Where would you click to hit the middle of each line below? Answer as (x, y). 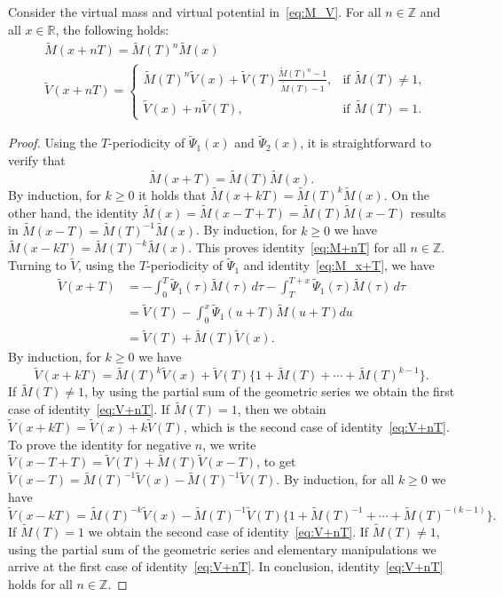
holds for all (40, 583)
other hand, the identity (73, 212)
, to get (276, 462)
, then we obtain (282, 409)
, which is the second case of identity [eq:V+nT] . (316, 427)
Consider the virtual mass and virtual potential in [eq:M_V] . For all (195, 12)
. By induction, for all (335, 479)
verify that (37, 159)
